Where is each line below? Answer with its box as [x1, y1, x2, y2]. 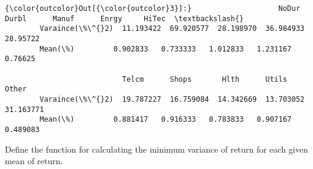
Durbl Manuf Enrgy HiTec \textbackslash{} [5, 14, 244, 23]
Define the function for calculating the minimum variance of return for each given [5, 142, 308, 155]
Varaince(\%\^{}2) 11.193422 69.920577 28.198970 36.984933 [39, 24, 305, 33]
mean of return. [5, 154, 63, 167]
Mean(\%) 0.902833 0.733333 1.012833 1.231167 [39, 44, 292, 53]
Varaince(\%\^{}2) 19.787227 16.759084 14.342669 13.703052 [39, 94, 305, 104]
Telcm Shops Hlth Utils [122, 75, 288, 84]
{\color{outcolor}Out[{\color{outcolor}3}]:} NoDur [5, 4, 300, 13]
